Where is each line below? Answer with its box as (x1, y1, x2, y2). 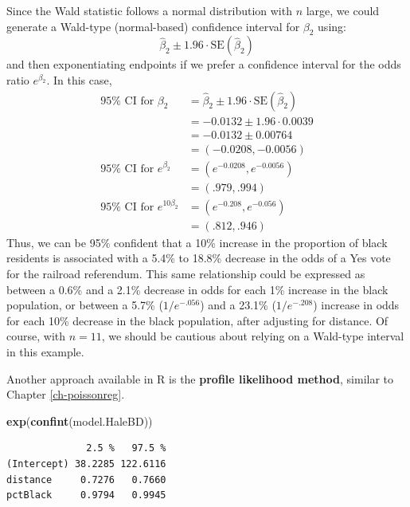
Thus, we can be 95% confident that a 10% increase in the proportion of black (6, 234, 388, 250)
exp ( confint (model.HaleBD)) (6, 412, 153, 429)
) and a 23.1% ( (200, 297, 276, 313)
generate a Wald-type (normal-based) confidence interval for (6, 18, 300, 34)
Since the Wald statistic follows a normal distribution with (6, 2, 292, 18)
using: (318, 18, 346, 34)
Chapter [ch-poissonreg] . (6, 386, 125, 403)
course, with (6, 328, 66, 344)
